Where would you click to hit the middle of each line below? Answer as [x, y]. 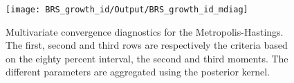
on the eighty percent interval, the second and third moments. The [147, 58]
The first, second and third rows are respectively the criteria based [147, 45]
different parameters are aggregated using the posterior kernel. [138, 72]
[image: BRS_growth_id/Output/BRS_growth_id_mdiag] [127, 10]
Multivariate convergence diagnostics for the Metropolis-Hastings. [145, 31]
